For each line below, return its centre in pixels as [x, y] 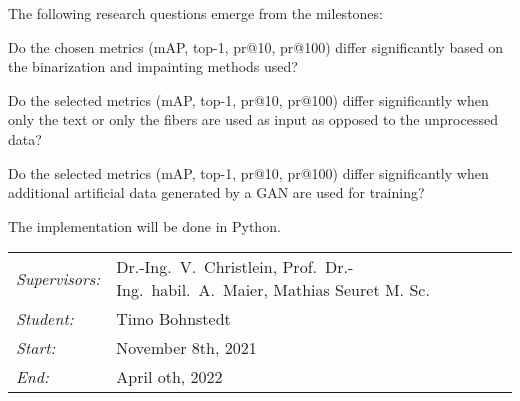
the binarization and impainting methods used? [153, 66]
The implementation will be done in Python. [144, 225]
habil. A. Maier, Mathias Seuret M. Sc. [290, 290]
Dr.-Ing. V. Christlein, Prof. [216, 267]
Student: [45, 319]
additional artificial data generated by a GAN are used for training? [216, 192]
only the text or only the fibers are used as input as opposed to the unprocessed [253, 119]
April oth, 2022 [169, 377]
